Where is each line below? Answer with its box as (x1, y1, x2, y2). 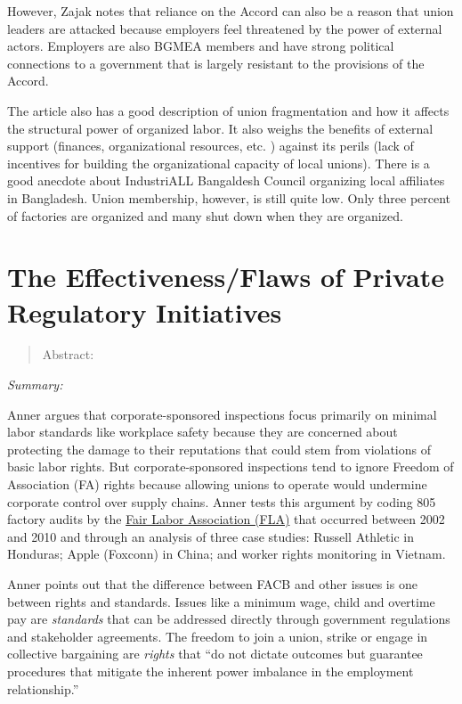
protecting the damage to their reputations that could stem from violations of (7, 439, 432, 458)
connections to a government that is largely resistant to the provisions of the (7, 53, 425, 72)
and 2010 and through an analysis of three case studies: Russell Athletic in (7, 527, 414, 545)
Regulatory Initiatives (7, 293, 282, 330)
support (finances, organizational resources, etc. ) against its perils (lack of (7, 136, 414, 155)
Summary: (7, 375, 63, 394)
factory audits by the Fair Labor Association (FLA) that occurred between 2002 (7, 510, 445, 528)
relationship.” (7, 679, 79, 698)
